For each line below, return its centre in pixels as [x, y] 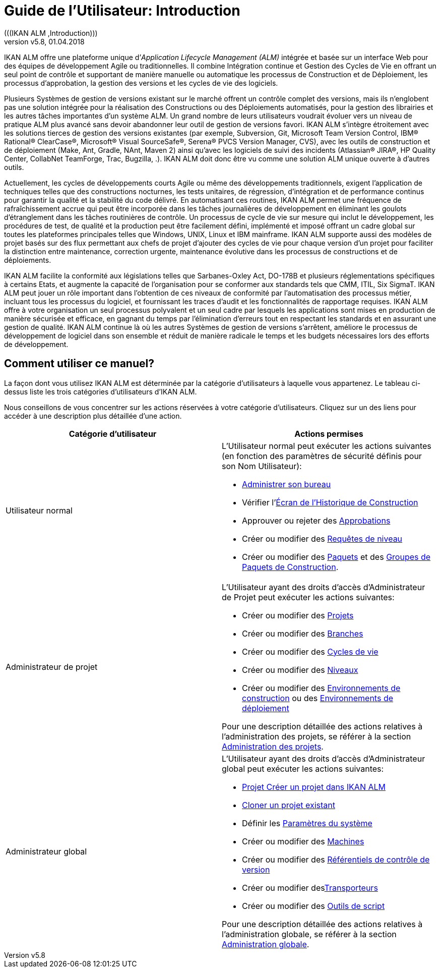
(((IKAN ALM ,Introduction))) [51, 33]
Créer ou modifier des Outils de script [313, 906]
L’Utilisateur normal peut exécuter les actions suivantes [327, 446]
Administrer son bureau [287, 484]
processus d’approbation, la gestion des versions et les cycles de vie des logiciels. [141, 83]
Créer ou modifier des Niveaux [300, 670]
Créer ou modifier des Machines [303, 841]
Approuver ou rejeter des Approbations [316, 520]
